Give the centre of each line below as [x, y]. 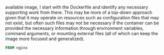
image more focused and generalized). [45, 39]
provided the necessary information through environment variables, [75, 28]
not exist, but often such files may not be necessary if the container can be [82, 23]
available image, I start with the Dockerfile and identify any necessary [77, 7]
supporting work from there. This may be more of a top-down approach [79, 12]
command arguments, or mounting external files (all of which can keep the [82, 33]
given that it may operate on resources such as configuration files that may [82, 18]
